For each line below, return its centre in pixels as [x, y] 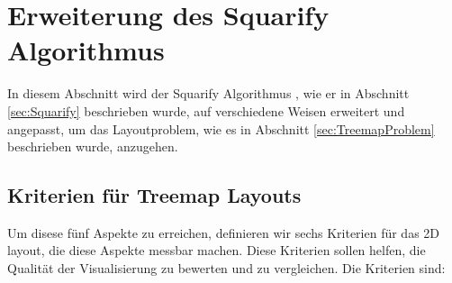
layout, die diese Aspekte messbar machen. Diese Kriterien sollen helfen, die [217, 250]
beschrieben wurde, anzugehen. [93, 146]
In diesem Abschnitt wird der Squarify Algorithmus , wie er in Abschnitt [208, 93]
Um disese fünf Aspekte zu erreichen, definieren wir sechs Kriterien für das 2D [224, 232]
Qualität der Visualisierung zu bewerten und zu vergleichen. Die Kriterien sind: [226, 268]
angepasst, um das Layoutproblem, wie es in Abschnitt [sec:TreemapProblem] [221, 128]
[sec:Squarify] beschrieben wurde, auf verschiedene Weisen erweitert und [206, 110]
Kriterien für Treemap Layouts [154, 195]
